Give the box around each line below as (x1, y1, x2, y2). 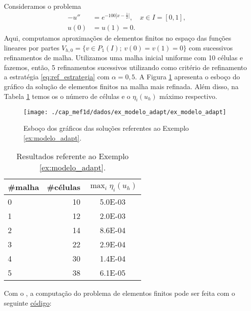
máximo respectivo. (159, 91, 217, 101)
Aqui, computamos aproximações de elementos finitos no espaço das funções (4, 33, 231, 43)
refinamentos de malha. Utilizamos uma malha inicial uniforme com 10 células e (4, 52, 243, 63)
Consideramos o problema (4, 1, 82, 11)
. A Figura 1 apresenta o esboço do (135, 72, 240, 82)
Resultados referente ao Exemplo (16, 150, 129, 162)
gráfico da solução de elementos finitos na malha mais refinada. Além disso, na (4, 81, 239, 91)
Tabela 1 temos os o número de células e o (4, 91, 130, 101)
